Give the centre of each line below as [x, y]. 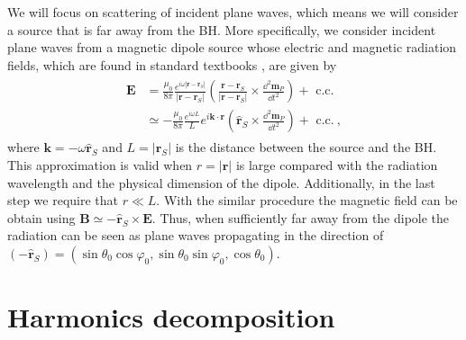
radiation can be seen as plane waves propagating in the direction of [196, 235]
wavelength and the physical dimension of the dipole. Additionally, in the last [221, 182]
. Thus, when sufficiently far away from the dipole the [301, 217]
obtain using [41, 217]
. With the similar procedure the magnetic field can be [307, 200]
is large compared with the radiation [337, 165]
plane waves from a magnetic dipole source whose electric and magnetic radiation [232, 47]
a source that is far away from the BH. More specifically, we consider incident [222, 29]
